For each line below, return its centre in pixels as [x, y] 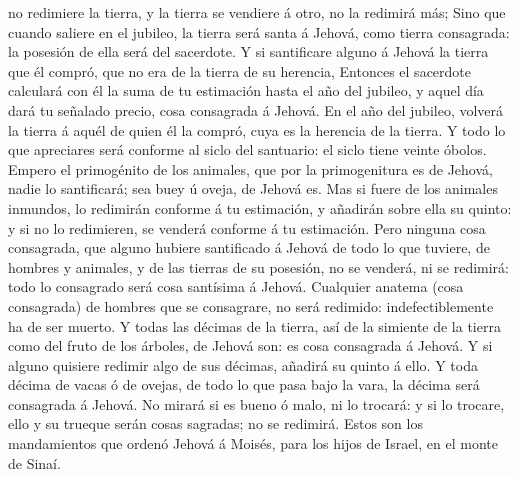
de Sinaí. [34, 462]
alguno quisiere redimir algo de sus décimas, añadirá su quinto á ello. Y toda [243, 364]
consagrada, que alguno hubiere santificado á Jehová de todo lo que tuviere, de [249, 247]
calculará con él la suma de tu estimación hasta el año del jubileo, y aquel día [246, 90]
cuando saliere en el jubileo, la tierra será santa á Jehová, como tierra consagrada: [259, 31]
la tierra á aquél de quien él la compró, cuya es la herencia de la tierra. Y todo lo [257, 129]
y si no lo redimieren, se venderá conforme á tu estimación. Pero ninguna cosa [247, 227]
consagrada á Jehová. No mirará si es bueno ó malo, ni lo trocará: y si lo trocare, [256, 403]
